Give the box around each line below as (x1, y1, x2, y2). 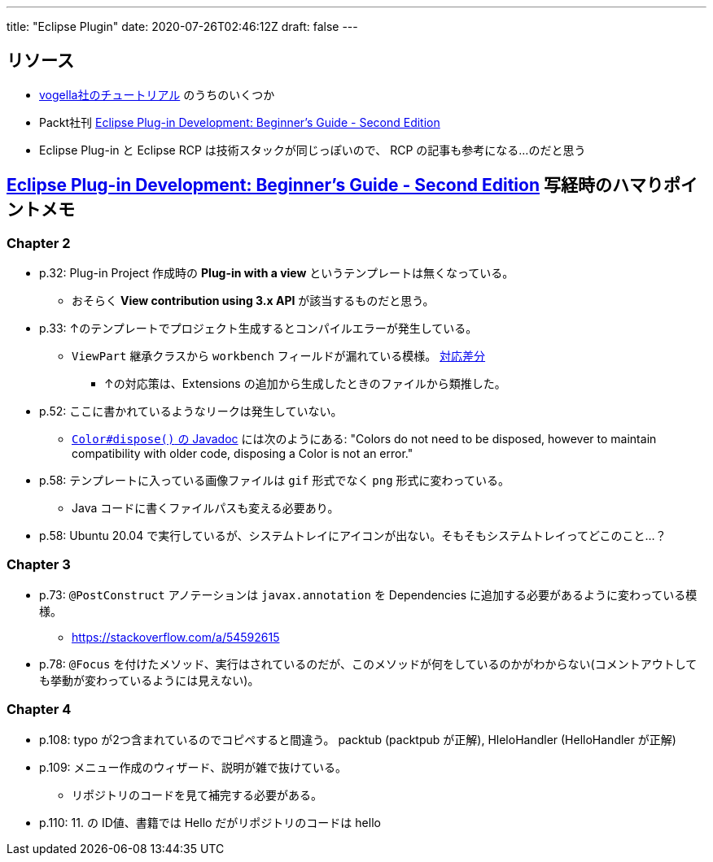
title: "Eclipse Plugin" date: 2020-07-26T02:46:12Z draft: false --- (7, 20, 358, 33)
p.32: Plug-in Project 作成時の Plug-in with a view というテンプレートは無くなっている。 (39, 266, 514, 281)
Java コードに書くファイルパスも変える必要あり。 (72, 501, 339, 516)
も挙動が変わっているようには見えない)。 (39, 673, 260, 687)
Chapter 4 (7, 701, 72, 718)
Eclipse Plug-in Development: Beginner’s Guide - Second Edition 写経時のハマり (7, 175, 663, 196)
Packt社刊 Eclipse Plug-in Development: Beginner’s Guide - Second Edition (39, 115, 440, 129)
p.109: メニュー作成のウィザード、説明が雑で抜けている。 (39, 760, 348, 774)
